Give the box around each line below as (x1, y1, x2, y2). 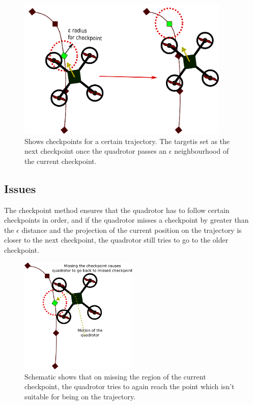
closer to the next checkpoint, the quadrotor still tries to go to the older (4, 234, 229, 245)
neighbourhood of (174, 146, 229, 156)
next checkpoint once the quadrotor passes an (24, 146, 167, 156)
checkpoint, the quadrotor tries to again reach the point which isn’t (24, 381, 235, 392)
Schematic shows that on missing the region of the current (24, 371, 206, 382)
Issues (4, 180, 36, 196)
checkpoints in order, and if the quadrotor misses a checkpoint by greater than (4, 215, 249, 225)
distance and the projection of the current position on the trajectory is (21, 224, 242, 235)
